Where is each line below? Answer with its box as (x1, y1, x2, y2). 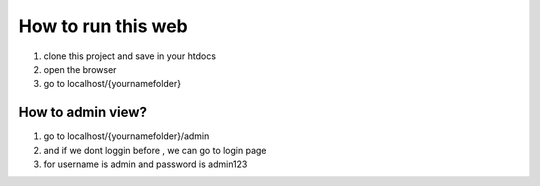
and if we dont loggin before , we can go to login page (43, 144, 267, 156)
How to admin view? (18, 104, 147, 121)
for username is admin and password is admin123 (43, 158, 248, 170)
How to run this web (18, 15, 189, 37)
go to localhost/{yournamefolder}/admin (43, 130, 210, 142)
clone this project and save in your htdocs (43, 50, 217, 62)
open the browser (43, 63, 117, 75)
